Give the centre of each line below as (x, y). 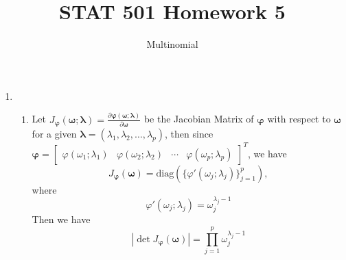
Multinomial (172, 44)
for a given (54, 134)
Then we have (61, 219)
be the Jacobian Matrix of (199, 119)
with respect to (299, 119)
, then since (189, 134)
